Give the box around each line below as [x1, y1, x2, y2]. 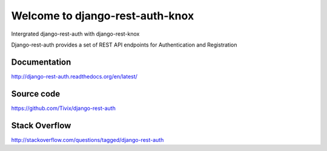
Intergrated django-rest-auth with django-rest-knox [11, 30, 140, 37]
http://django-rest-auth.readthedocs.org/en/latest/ [11, 72, 137, 80]
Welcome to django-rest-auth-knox [11, 9, 194, 22]
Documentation [11, 57, 71, 67]
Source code [11, 88, 61, 99]
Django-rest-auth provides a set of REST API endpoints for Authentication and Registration [11, 41, 237, 48]
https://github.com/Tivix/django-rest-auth [11, 104, 116, 112]
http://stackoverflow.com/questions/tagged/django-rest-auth [11, 136, 164, 143]
